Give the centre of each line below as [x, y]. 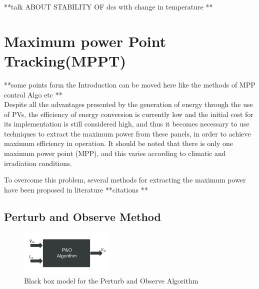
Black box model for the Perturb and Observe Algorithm [111, 280]
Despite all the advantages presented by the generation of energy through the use [128, 104]
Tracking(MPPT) [65, 60]
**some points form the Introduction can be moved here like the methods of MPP [130, 84]
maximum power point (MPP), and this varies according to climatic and [115, 153]
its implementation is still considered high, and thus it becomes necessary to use [127, 124]
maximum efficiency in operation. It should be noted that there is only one [118, 143]
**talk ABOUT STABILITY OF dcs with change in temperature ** [108, 6]
